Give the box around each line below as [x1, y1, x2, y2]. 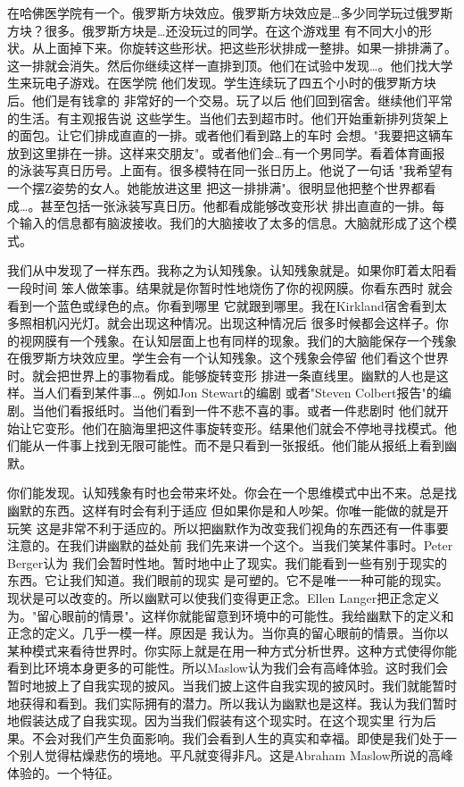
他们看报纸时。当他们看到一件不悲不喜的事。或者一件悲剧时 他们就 [44, 401, 436, 420]
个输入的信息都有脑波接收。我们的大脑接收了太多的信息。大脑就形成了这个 [7, 213, 444, 232]
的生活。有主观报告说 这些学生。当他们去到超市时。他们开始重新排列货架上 [7, 108, 449, 127]
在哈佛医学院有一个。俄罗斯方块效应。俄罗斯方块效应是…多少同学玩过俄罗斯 [7, 4, 453, 21]
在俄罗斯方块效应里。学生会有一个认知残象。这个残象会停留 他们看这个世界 [7, 348, 449, 367]
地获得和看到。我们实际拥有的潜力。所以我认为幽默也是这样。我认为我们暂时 [7, 693, 457, 712]
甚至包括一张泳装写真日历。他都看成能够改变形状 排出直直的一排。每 [40, 196, 445, 214]
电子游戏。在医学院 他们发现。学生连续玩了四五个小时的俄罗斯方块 [44, 73, 436, 92]
